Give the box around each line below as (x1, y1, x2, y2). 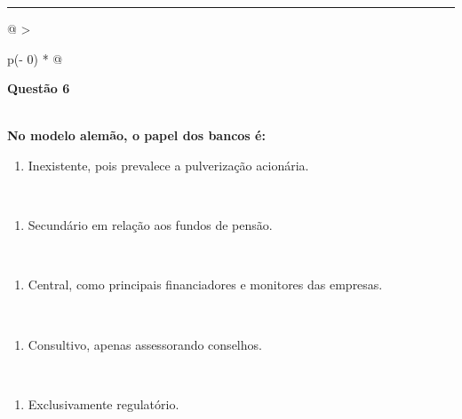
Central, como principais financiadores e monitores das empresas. (28, 275, 383, 294)
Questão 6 (7, 79, 70, 98)
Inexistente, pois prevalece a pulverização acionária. (28, 155, 309, 174)
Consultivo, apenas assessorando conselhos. (28, 335, 262, 353)
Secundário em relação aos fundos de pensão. (28, 216, 273, 234)
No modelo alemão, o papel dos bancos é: (7, 126, 266, 145)
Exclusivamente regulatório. (28, 394, 179, 413)
